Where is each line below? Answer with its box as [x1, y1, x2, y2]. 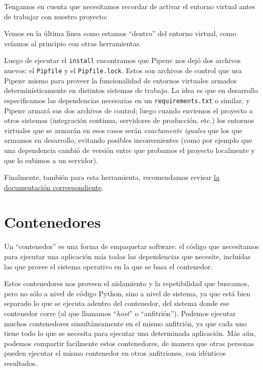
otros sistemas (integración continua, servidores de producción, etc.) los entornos [4, 115, 254, 126]
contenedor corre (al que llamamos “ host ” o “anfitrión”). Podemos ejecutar [4, 307, 236, 318]
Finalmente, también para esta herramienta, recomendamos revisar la [4, 172, 219, 182]
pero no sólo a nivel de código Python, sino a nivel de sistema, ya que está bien [4, 288, 250, 298]
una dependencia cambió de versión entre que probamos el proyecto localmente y [4, 144, 255, 155]
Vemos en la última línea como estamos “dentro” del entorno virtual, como [4, 28, 237, 39]
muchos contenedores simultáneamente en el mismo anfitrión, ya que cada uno [4, 318, 247, 328]
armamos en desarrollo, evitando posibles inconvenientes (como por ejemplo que [4, 135, 252, 145]
